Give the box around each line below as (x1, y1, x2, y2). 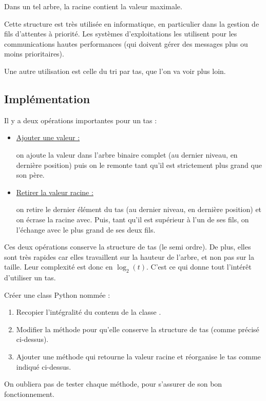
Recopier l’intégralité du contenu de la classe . (16, 307, 161, 317)
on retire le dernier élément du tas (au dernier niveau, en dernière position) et (16, 204, 262, 215)
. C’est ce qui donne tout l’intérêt (146, 261, 252, 272)
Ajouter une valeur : (16, 132, 80, 143)
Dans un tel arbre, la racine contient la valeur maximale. (4, 1, 182, 11)
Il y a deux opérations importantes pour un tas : (4, 114, 157, 125)
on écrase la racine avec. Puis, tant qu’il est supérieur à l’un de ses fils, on (16, 214, 249, 224)
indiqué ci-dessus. (16, 361, 71, 372)
